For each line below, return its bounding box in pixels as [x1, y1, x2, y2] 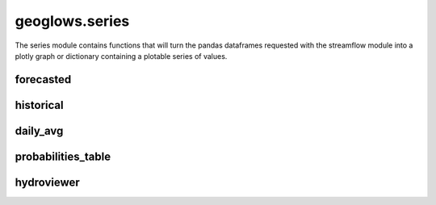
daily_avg [15, 123, 64, 137]
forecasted [15, 73, 72, 86]
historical [15, 98, 64, 112]
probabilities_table [15, 149, 111, 163]
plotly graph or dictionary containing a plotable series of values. [15, 51, 228, 61]
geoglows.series [15, 12, 130, 30]
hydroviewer [15, 175, 80, 189]
